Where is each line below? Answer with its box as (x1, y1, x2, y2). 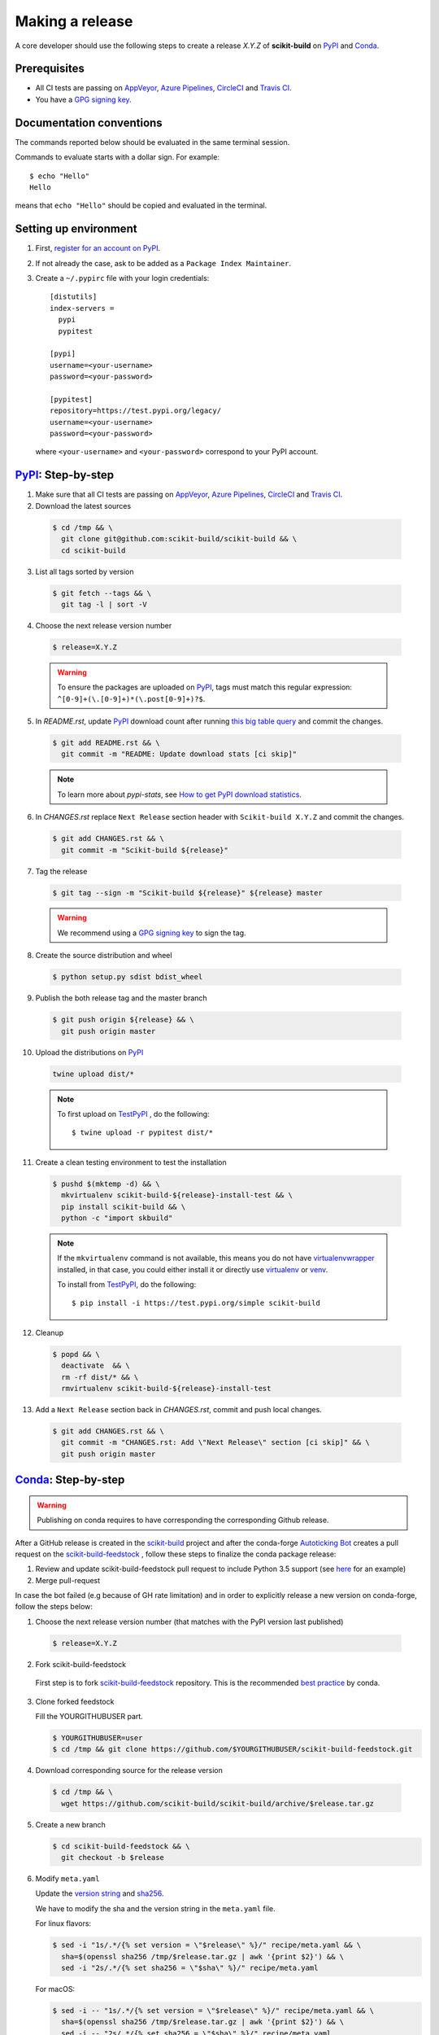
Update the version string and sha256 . (35, 1888, 164, 1898)
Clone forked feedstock (35, 1696, 115, 1706)
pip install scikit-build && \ (61, 1201, 186, 1211)
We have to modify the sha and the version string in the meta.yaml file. (35, 1903, 276, 1913)
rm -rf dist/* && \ (61, 1372, 139, 1381)
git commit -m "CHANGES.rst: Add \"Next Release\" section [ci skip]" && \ (61, 1438, 370, 1447)
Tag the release (35, 866, 88, 876)
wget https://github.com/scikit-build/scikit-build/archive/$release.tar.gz (61, 1799, 374, 1808)
